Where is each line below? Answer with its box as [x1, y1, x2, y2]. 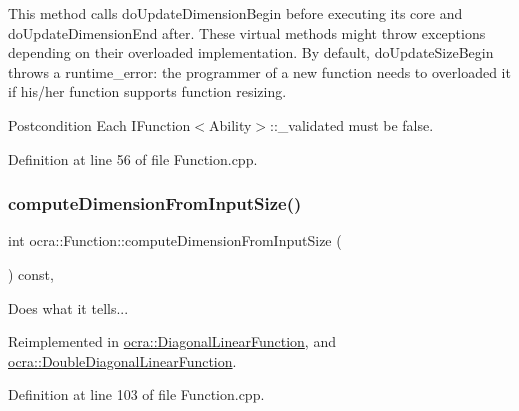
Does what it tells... [8, 297, 129, 318]
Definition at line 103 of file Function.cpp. [8, 384, 265, 405]
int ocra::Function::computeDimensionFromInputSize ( [8, 230, 342, 251]
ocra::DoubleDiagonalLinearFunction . [8, 350, 237, 371]
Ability [208, 114, 252, 135]
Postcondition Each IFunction [8, 114, 191, 135]
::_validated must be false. [270, 114, 434, 135]
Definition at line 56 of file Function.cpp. [8, 148, 258, 169]
